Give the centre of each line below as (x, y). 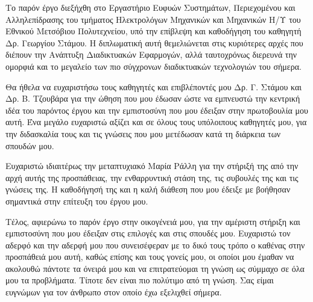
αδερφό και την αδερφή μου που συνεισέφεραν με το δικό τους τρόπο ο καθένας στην (155, 245)
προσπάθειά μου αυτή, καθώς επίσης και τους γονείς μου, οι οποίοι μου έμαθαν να (150, 257)
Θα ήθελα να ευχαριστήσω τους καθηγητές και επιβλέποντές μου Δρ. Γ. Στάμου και (154, 86)
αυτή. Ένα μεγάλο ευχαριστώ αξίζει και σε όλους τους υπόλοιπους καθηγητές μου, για (156, 122)
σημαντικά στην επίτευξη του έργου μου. (77, 201)
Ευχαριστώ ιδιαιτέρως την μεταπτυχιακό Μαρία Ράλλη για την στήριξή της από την (152, 166)
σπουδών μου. (30, 145)
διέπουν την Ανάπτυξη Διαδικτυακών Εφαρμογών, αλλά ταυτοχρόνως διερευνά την (151, 54)
